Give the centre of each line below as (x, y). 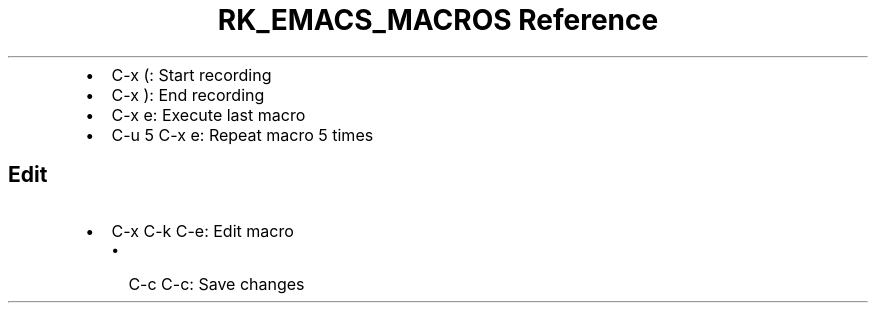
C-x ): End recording (188, 94)
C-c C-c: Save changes (216, 283)
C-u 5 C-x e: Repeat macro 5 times (242, 134)
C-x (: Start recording (191, 74)
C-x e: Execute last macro (208, 114)
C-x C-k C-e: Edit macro (202, 230)
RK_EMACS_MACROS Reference (438, 20)
